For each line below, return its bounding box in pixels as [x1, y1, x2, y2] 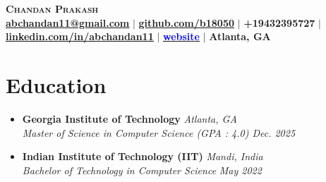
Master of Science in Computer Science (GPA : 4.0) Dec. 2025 [22, 125, 296, 140]
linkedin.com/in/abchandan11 [6, 29, 154, 44]
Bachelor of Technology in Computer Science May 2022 [22, 162, 262, 177]
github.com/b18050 [138, 15, 235, 30]
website [162, 29, 200, 44]
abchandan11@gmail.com [6, 15, 130, 30]
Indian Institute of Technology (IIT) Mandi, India [22, 149, 263, 164]
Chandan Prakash [6, 1, 99, 16]
